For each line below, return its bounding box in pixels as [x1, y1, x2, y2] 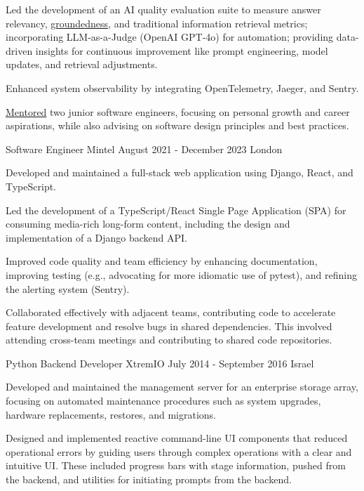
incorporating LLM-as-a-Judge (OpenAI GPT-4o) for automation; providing [6, 30, 334, 44]
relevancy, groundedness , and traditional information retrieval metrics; [6, 15, 308, 30]
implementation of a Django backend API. [6, 230, 188, 244]
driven [6, 43, 33, 58]
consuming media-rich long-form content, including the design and [6, 216, 290, 231]
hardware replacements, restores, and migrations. [6, 407, 216, 421]
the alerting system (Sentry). [6, 281, 130, 296]
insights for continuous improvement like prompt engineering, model [35, 43, 328, 58]
